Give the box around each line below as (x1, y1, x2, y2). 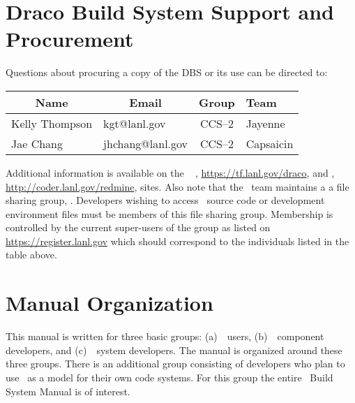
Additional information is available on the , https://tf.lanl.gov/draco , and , (6, 165, 335, 179)
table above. (6, 247, 57, 262)
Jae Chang (11, 135, 63, 152)
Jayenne (246, 115, 285, 131)
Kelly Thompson (11, 115, 93, 131)
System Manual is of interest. (6, 383, 130, 398)
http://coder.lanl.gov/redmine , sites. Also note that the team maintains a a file (6, 179, 349, 193)
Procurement (6, 24, 134, 53)
